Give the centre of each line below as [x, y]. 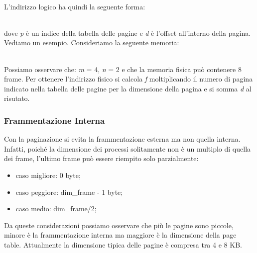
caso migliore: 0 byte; [48, 175]
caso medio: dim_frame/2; [56, 209]
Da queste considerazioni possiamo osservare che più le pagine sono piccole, [119, 225]
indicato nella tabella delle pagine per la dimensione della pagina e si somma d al [128, 88]
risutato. [17, 98]
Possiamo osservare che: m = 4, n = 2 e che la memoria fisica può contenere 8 [123, 69]
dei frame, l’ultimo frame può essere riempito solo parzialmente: [101, 158]
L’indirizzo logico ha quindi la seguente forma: [75, 6]
